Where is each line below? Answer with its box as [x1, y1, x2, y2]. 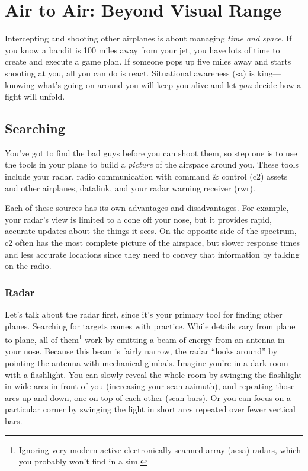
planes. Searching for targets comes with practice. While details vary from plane [5, 319, 296, 332]
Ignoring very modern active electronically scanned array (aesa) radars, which [18, 443, 301, 456]
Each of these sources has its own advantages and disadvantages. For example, [5, 201, 289, 214]
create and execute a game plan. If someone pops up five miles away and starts [5, 55, 291, 68]
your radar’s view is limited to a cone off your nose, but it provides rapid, [5, 213, 272, 225]
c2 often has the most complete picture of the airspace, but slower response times [5, 236, 300, 249]
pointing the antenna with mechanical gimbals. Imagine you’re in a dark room [5, 357, 288, 369]
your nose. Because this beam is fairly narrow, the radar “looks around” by [5, 345, 278, 357]
